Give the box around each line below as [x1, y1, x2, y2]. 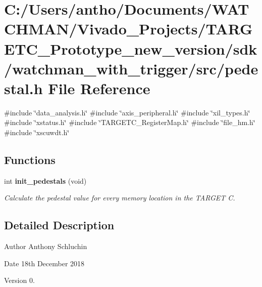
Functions [4, 152, 56, 168]
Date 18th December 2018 [4, 258, 85, 268]
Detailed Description [4, 217, 115, 233]
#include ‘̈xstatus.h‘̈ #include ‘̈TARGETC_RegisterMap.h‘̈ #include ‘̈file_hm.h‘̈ [4, 117, 255, 128]
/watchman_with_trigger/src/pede [4, 58, 258, 78]
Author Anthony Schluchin [4, 241, 87, 252]
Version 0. [4, 275, 35, 285]
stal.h [4, 77, 43, 98]
